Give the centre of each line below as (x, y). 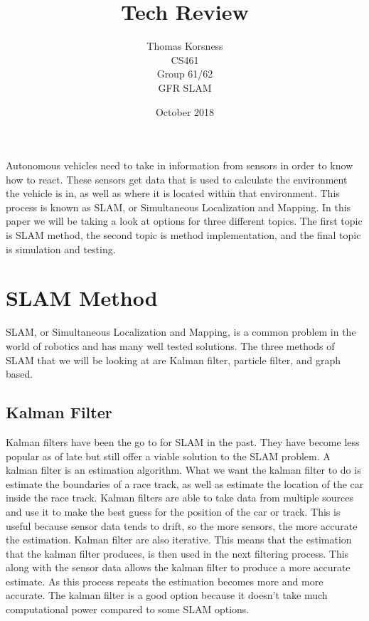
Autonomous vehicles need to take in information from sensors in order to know (180, 165)
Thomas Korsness (185, 46)
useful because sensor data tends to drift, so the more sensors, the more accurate (182, 525)
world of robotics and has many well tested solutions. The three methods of (170, 345)
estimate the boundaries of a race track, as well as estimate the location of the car (185, 483)
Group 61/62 (185, 74)
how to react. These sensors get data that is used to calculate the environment (177, 179)
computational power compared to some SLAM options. (128, 609)
